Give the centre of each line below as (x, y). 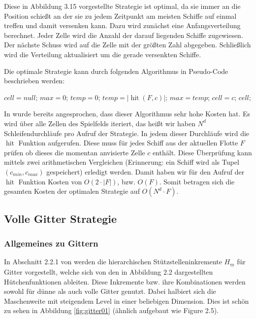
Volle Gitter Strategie (61, 219)
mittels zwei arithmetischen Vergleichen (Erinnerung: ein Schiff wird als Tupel (122, 162)
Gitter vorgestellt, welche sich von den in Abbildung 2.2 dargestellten (109, 272)
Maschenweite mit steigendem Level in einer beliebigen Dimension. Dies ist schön (127, 301)
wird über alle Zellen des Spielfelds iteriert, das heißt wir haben (100, 123)
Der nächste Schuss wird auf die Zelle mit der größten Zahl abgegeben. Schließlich (128, 45)
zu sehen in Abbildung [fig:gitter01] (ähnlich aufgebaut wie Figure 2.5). (111, 310)
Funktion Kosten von (50, 181)
